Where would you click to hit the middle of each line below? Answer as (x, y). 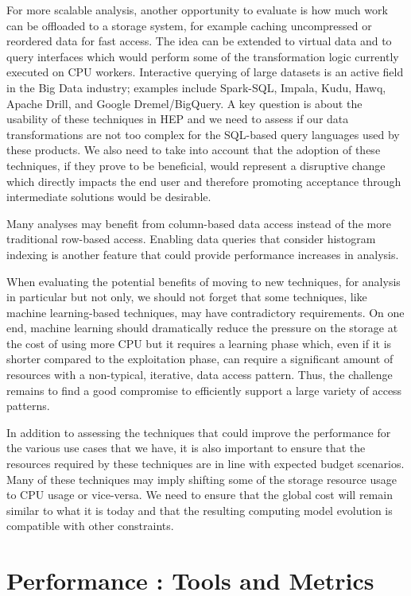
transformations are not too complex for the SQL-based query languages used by (203, 134)
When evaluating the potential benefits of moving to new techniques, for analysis (204, 281)
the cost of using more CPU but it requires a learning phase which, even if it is (199, 343)
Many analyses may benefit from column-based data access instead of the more (199, 223)
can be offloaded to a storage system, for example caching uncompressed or (189, 25)
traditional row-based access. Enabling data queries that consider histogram (191, 239)
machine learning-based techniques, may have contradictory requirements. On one (205, 312)
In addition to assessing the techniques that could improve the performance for (199, 432)
